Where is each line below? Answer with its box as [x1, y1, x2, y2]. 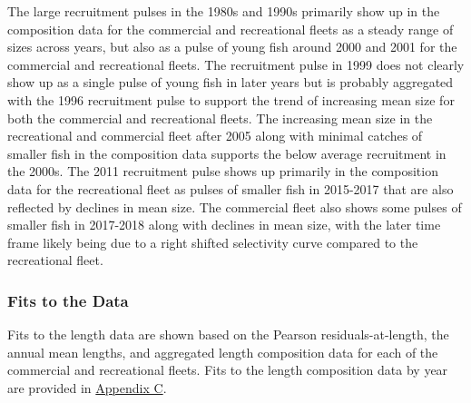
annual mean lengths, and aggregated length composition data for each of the [7, 342, 438, 361]
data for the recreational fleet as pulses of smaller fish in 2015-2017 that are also [7, 179, 454, 198]
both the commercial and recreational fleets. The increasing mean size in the [7, 108, 433, 127]
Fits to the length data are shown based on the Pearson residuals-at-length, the [7, 325, 449, 344]
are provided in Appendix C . [7, 378, 167, 397]
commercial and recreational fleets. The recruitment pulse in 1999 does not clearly [7, 54, 465, 74]
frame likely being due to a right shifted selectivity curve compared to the [7, 232, 418, 251]
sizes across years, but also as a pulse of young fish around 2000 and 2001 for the [7, 37, 457, 56]
